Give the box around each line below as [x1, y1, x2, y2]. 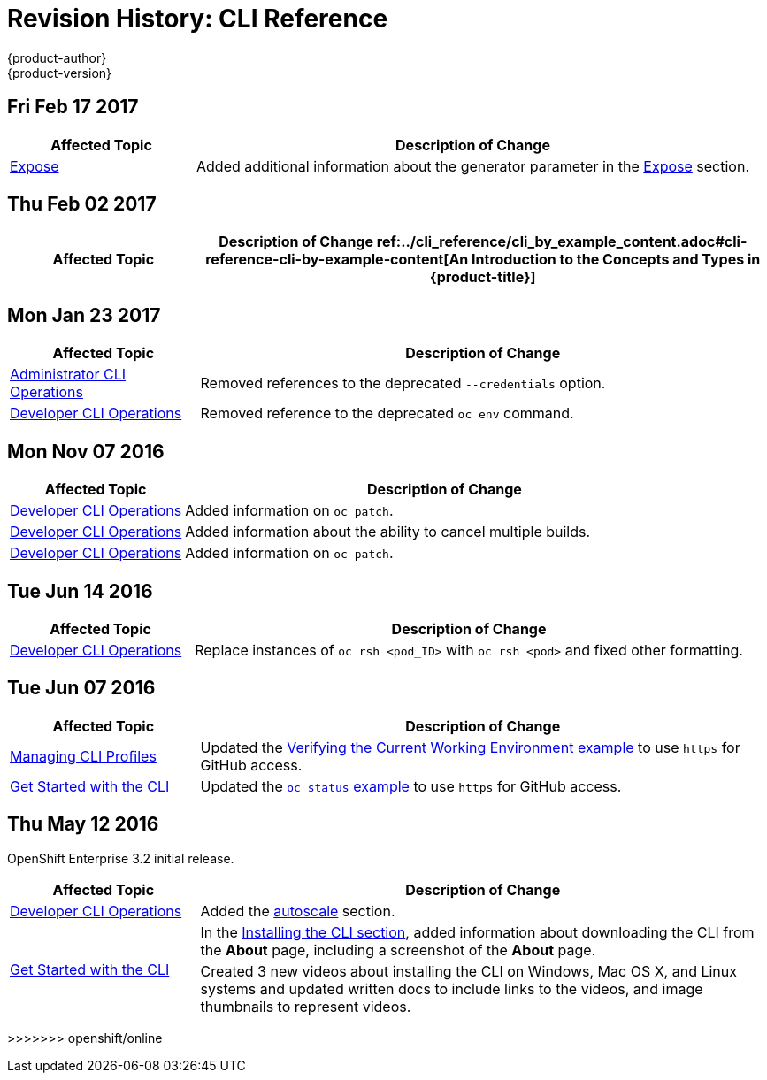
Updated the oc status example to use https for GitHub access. [200, 777, 622, 795]
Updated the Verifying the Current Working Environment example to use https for [200, 738, 740, 756]
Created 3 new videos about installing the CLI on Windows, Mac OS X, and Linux [200, 961, 737, 980]
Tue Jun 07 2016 [7, 677, 156, 700]
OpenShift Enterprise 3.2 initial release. [7, 850, 234, 866]
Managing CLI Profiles [10, 747, 157, 765]
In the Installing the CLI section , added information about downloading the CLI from [200, 923, 755, 941]
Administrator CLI [10, 365, 126, 384]
